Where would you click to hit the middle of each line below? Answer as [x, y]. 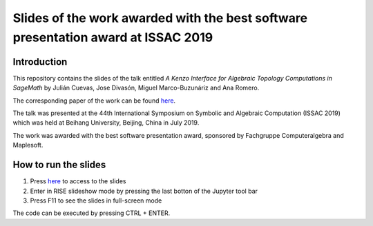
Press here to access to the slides [78, 181]
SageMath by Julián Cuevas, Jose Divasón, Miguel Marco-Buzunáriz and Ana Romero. [136, 88]
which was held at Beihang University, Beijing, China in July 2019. [106, 123]
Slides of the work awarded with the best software [160, 18]
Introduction [40, 62]
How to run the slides [59, 165]
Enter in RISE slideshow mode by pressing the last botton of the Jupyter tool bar [144, 191]
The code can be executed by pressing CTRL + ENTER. [92, 213]
